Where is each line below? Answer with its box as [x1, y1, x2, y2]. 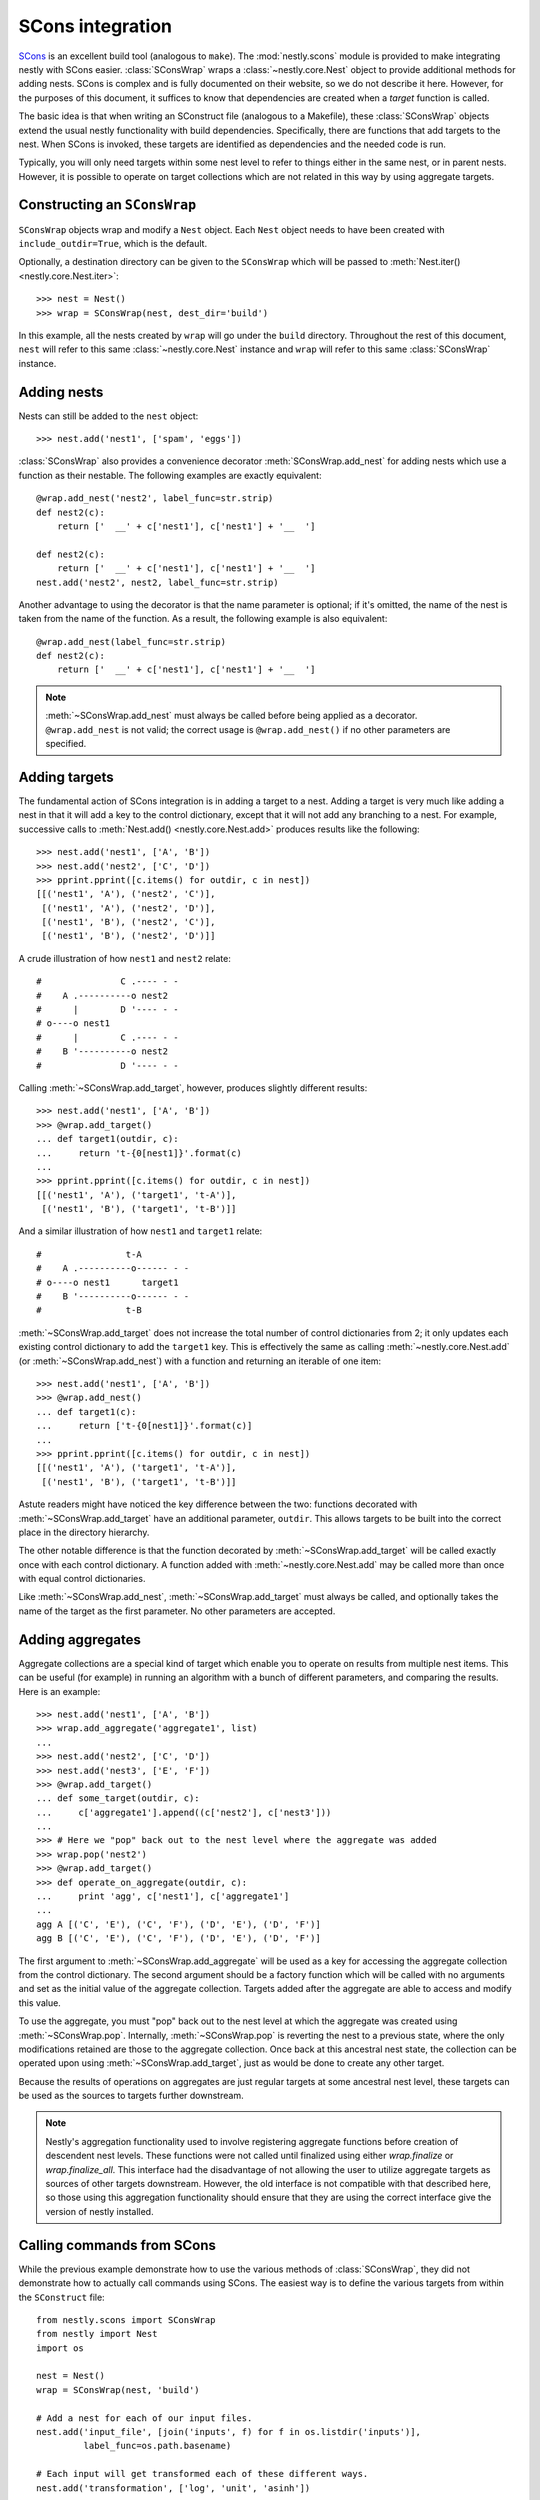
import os [36, 2342, 84, 2354]
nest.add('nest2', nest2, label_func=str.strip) [36, 576, 279, 588]
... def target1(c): [36, 1406, 137, 1417]
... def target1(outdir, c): [36, 1133, 179, 1145]
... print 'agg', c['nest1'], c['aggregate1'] [36, 1891, 290, 1902]
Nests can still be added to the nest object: [18, 410, 199, 422]
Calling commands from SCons [18, 2236, 217, 2254]
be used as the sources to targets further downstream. [18, 2090, 244, 2102]
